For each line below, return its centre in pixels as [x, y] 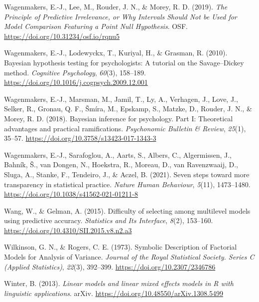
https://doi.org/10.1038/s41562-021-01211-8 [71, 194]
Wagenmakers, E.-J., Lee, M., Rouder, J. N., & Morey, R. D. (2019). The [116, 6]
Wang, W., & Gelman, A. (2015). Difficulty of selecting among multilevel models [127, 210]
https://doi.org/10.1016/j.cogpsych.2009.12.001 [76, 82]
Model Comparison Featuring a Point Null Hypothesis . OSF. [96, 26]
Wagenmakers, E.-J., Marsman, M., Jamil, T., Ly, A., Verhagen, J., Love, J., [121, 99]
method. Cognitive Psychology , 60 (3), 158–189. [75, 72]
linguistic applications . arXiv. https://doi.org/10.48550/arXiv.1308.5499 [114, 293]
